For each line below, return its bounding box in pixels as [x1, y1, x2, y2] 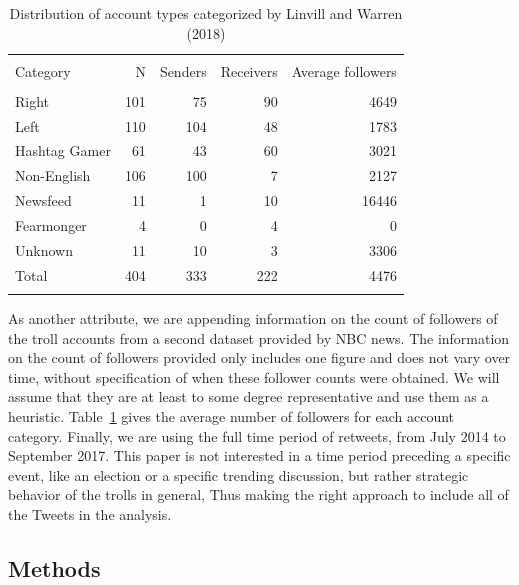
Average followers [291, 60, 397, 81]
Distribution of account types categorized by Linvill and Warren [9, 3, 403, 23]
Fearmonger [15, 215, 87, 235]
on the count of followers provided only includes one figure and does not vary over [8, 347, 511, 368]
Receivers [220, 60, 278, 81]
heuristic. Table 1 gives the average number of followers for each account [8, 406, 455, 426]
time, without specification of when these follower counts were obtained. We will [8, 366, 500, 387]
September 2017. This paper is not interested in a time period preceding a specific [8, 445, 511, 466]
